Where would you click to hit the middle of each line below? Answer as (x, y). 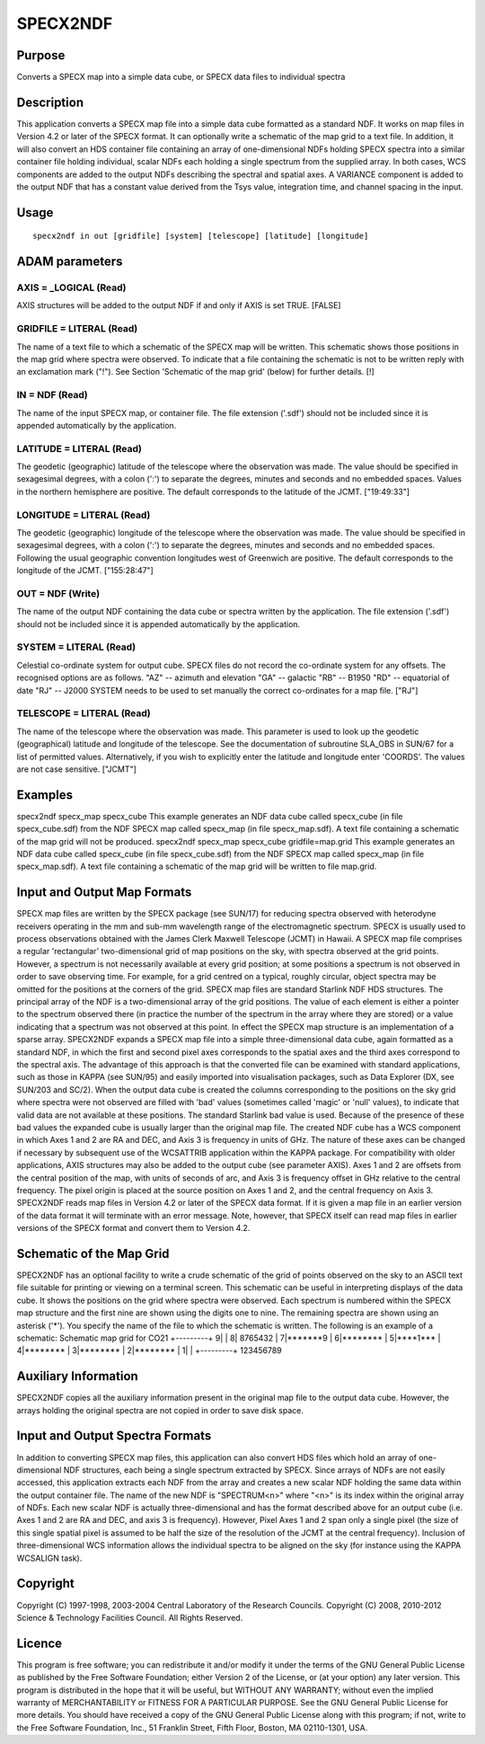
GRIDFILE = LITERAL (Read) (77, 329)
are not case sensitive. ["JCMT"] (76, 769)
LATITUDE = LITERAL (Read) (79, 448)
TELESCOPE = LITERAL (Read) (84, 713)
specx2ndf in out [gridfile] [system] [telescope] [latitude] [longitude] (201, 236)
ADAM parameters (70, 262)
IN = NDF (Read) (53, 395)
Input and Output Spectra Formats (114, 1436)
